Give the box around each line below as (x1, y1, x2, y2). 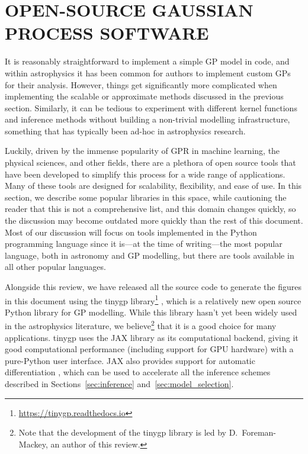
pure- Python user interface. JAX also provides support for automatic (5, 354, 255, 366)
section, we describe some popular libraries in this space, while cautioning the (5, 191, 287, 203)
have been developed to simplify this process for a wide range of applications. (5, 168, 285, 180)
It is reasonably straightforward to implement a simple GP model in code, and (5, 55, 290, 67)
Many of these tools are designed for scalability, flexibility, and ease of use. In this (5, 179, 302, 192)
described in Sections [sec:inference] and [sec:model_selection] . (5, 378, 234, 390)
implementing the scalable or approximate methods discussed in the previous (5, 90, 284, 102)
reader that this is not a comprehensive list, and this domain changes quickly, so (5, 202, 296, 215)
